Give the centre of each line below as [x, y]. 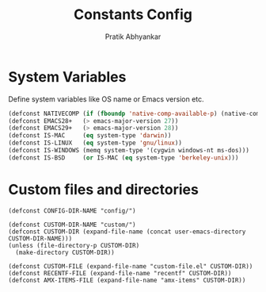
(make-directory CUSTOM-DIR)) [65, 252]
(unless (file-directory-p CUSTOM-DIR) [74, 245]
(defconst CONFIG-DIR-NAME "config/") [72, 211]
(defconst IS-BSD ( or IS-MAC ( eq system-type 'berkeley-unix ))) [123, 158]
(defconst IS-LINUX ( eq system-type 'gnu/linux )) [95, 143]
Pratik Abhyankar [133, 36]
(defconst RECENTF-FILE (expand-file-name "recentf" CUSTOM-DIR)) [120, 273]
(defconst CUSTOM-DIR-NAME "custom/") [72, 225]
